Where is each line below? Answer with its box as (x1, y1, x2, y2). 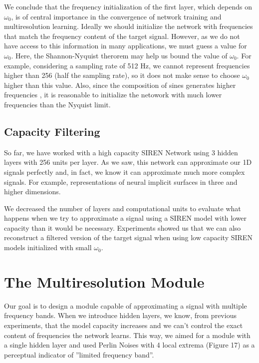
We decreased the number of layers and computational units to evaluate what (4, 203, 241, 213)
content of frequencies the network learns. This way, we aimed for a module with (4, 330, 251, 340)
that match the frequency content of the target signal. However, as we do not (4, 30, 240, 41)
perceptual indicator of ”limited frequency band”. (4, 349, 154, 360)
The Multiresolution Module (4, 271, 205, 292)
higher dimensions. (4, 186, 61, 197)
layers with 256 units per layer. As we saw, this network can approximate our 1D (4, 157, 252, 167)
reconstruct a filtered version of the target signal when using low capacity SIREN (4, 232, 253, 243)
